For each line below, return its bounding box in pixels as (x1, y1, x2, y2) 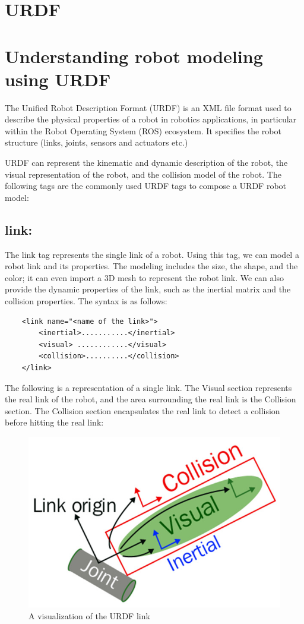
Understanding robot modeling (5, 43, 263, 68)
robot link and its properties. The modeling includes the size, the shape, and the (5, 260, 298, 272)
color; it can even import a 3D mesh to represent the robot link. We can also (5, 271, 284, 283)
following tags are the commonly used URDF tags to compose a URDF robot (5, 179, 287, 192)
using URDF (5, 67, 111, 91)
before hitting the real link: (5, 416, 104, 428)
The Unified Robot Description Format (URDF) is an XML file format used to (5, 101, 292, 114)
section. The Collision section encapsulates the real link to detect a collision (5, 404, 280, 417)
